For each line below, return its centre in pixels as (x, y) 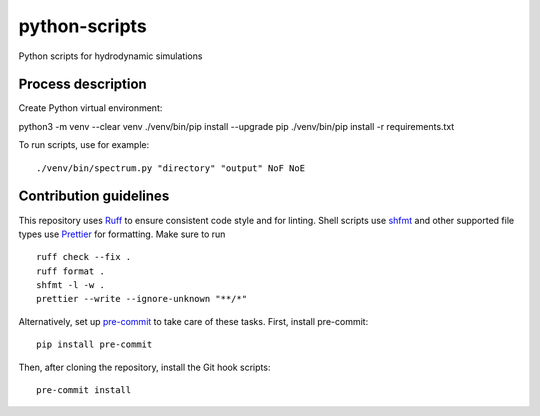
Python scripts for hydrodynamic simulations (110, 56)
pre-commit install (84, 390)
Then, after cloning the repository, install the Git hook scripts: (144, 367)
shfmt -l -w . (70, 285)
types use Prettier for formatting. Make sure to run (122, 234)
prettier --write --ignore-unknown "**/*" (142, 299)
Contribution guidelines (94, 196)
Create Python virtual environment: (90, 108)
